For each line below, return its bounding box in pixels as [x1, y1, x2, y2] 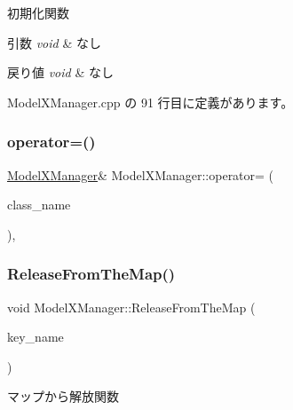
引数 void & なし [7, 33, 101, 51]
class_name [7, 195, 71, 214]
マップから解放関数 [7, 387, 119, 406]
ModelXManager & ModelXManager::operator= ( [7, 165, 274, 184]
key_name [7, 327, 64, 346]
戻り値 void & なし [7, 63, 114, 82]
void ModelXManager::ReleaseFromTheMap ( [7, 297, 256, 316]
